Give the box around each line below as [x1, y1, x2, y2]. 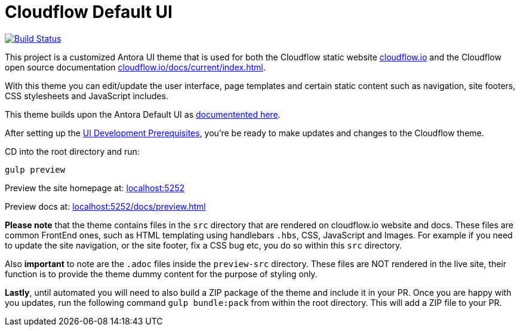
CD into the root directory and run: [5, 146, 140, 157]
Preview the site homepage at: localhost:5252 [5, 182, 185, 193]
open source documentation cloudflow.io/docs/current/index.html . [5, 62, 266, 72]
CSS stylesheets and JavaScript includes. [5, 90, 168, 101]
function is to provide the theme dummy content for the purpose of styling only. [5, 268, 318, 279]
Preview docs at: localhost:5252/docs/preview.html [5, 201, 206, 212]
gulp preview [5, 164, 66, 174]
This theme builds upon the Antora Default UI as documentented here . [5, 109, 281, 119]
